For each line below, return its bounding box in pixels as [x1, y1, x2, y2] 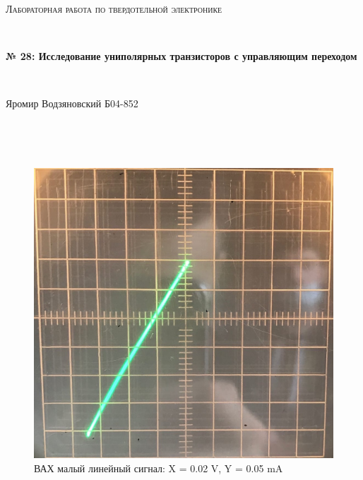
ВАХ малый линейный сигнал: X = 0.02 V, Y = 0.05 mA [34, 460, 283, 475]
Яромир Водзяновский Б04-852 [6, 96, 138, 111]
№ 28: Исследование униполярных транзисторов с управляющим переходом [6, 49, 357, 64]
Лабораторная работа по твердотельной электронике [6, 1, 222, 16]
